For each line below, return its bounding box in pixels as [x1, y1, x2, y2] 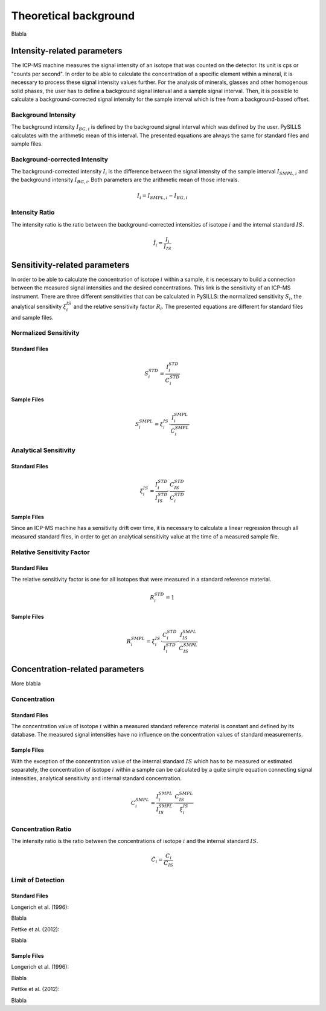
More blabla [11, 680, 41, 687]
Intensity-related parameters [11, 46, 123, 56]
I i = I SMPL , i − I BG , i [136, 192, 188, 201]
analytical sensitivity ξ [11, 303, 66, 310]
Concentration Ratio [11, 825, 72, 833]
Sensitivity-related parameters [11, 260, 130, 270]
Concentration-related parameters [11, 664, 144, 674]
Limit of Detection [11, 876, 65, 884]
